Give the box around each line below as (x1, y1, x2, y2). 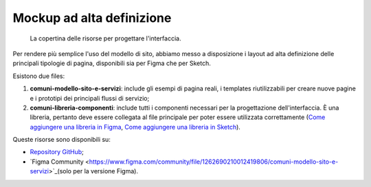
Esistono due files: (12, 72, 65, 80)
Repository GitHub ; (30, 148, 84, 156)
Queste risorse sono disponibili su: (12, 136, 111, 144)
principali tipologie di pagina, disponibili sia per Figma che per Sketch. (12, 59, 211, 68)
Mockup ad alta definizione (12, 10, 172, 25)
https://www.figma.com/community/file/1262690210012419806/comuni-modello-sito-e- (89, 158, 339, 166)
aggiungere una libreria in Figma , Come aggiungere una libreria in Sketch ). (30, 123, 240, 131)
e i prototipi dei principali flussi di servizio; (30, 94, 150, 102)
